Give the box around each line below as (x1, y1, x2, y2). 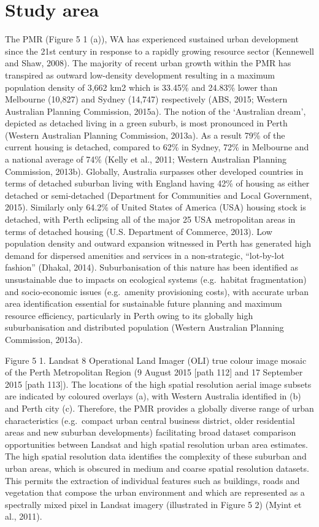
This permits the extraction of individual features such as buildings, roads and (5, 474, 300, 487)
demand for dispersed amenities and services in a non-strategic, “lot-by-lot (5, 248, 285, 261)
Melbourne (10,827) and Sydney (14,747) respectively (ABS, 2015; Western (5, 93, 288, 106)
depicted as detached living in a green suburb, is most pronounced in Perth (5, 117, 288, 129)
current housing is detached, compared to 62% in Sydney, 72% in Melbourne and (5, 140, 309, 153)
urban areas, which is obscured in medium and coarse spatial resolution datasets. (5, 461, 309, 474)
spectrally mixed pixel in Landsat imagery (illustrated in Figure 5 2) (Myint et (5, 498, 302, 510)
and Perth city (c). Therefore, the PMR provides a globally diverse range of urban (5, 401, 314, 414)
